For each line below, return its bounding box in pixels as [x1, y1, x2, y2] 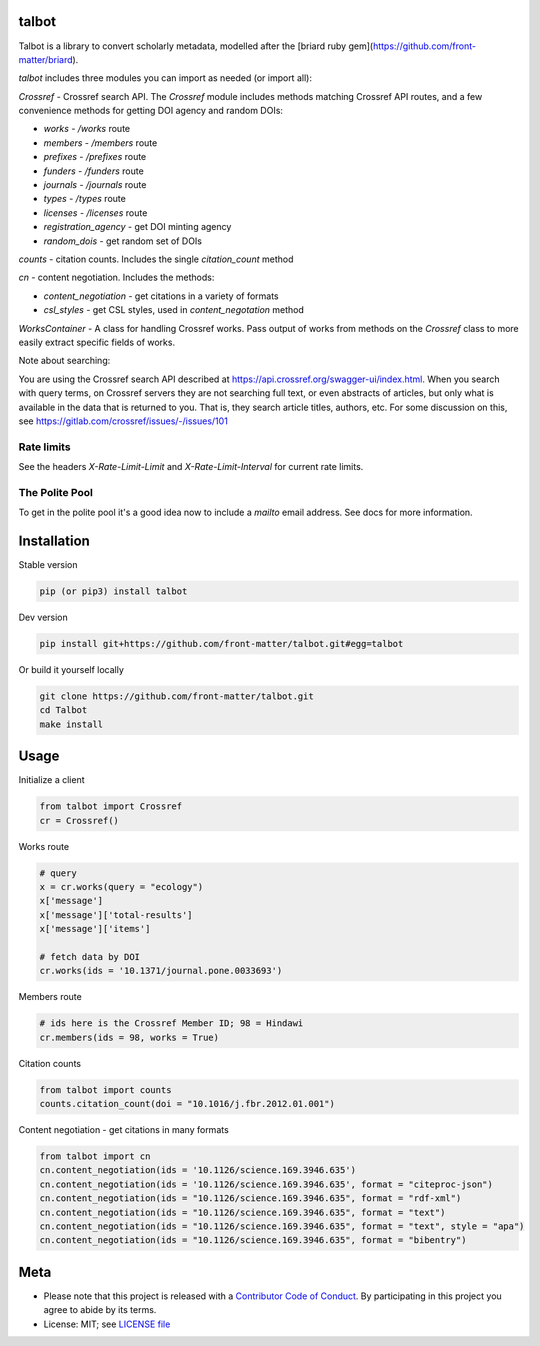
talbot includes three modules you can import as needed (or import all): [18, 72, 312, 84]
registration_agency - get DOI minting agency [43, 221, 232, 233]
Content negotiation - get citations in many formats [18, 1124, 229, 1136]
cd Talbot [39, 705, 88, 716]
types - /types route [43, 193, 127, 205]
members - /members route [43, 136, 158, 149]
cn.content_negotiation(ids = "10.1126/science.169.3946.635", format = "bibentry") [39, 1235, 467, 1246]
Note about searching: [18, 355, 111, 367]
